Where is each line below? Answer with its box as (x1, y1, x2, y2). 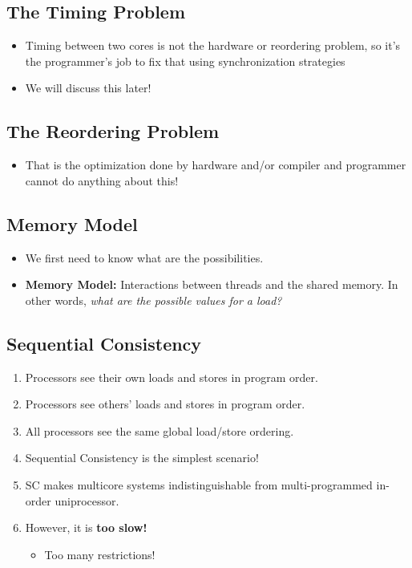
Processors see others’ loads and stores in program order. (25, 396, 305, 412)
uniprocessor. (55, 492, 119, 509)
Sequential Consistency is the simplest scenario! (25, 449, 259, 466)
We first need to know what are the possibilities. (25, 249, 264, 266)
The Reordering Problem (6, 119, 220, 144)
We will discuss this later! (25, 79, 151, 96)
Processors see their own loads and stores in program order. (25, 368, 318, 385)
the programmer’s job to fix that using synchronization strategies (25, 52, 345, 69)
